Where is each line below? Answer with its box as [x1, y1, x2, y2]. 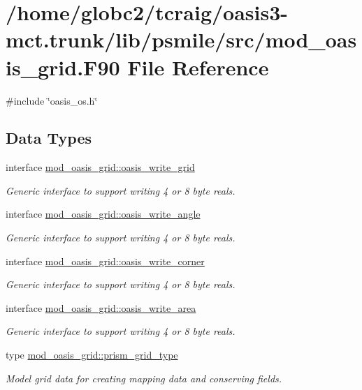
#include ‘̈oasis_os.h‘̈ [6, 93, 98, 107]
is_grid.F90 [6, 52, 120, 81]
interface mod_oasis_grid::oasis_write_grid [6, 160, 195, 174]
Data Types [6, 127, 92, 149]
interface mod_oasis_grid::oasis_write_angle [6, 207, 201, 221]
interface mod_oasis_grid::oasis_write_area [6, 300, 196, 315]
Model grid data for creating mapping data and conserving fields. [6, 370, 282, 385]
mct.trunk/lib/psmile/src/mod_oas [6, 25, 357, 54]
